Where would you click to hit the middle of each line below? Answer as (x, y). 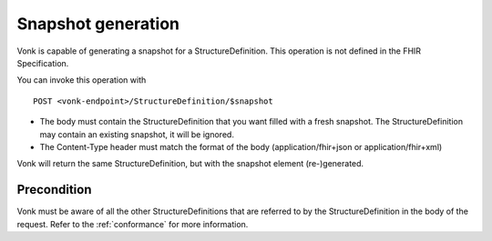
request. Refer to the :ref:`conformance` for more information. (133, 224)
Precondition (54, 190)
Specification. (43, 63)
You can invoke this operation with (82, 80)
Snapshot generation (98, 24)
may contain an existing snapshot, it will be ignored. (137, 134)
